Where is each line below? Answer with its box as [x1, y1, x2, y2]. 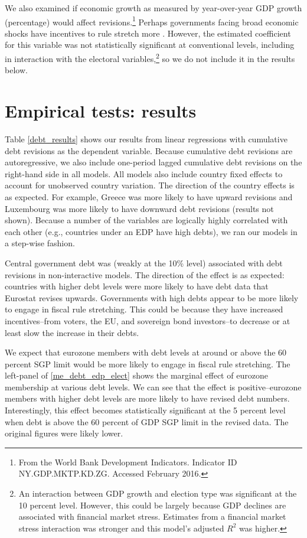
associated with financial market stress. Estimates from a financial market [18, 510, 286, 523]
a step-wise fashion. [5, 237, 75, 249]
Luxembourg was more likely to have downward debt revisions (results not [5, 202, 274, 214]
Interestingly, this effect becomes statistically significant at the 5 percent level [5, 404, 286, 416]
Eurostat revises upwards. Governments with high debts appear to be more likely [5, 291, 299, 304]
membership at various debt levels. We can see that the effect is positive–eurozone [5, 380, 302, 393]
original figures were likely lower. [5, 427, 123, 439]
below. [5, 64, 28, 76]
